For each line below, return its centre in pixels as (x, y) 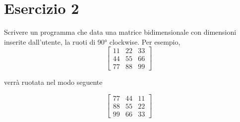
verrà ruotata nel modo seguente (53, 82)
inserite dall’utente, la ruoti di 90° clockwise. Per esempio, (92, 41)
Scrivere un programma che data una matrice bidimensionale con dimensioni (120, 32)
